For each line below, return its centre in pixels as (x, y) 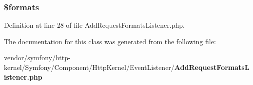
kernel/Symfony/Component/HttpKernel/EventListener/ (89, 67)
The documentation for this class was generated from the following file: (110, 41)
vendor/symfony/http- (37, 58)
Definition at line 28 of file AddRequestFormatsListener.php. (94, 25)
